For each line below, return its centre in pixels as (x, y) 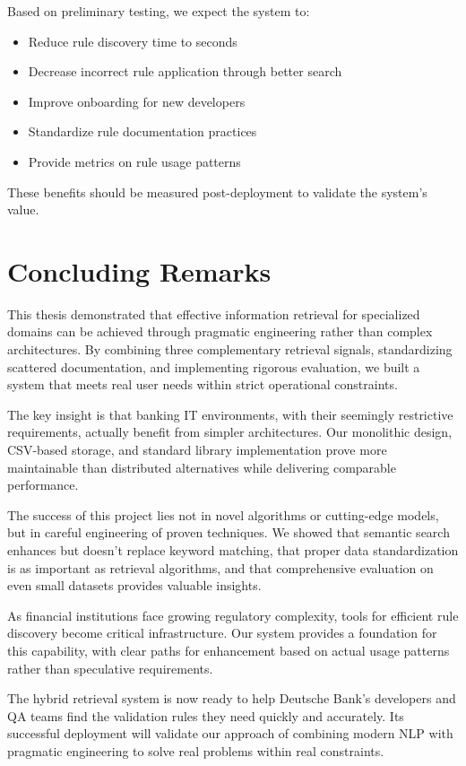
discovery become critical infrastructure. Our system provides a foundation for (222, 633)
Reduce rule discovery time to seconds (133, 41)
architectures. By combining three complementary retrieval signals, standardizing (230, 349)
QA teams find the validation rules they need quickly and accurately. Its (206, 715)
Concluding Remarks (139, 270)
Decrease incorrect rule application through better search (185, 71)
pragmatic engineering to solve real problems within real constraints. (196, 750)
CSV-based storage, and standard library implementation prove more (197, 450)
